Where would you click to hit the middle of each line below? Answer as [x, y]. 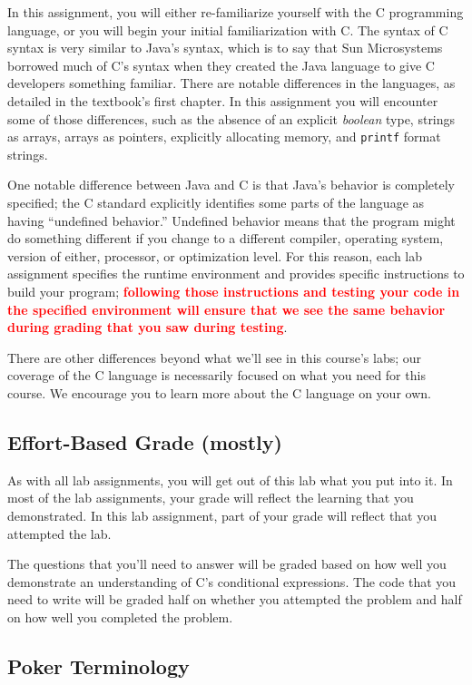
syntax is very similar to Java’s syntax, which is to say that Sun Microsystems [225, 48]
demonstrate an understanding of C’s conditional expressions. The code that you [232, 581]
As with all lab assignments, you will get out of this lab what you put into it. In [230, 479]
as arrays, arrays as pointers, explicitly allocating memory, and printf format [224, 137]
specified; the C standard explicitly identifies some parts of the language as [216, 202]
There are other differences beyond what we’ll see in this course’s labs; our [215, 357]
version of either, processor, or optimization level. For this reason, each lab [215, 255]
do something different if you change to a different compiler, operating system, [226, 238]
